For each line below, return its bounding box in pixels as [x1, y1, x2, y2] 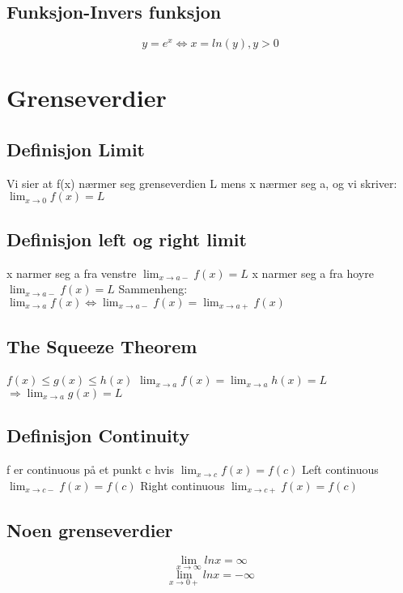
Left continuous [301, 461, 379, 478]
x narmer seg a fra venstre [6, 264, 137, 281]
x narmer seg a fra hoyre [252, 264, 374, 281]
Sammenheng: [118, 280, 188, 297]
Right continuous [140, 476, 225, 493]
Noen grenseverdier [6, 517, 173, 542]
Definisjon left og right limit [6, 226, 247, 251]
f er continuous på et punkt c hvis [6, 461, 175, 478]
